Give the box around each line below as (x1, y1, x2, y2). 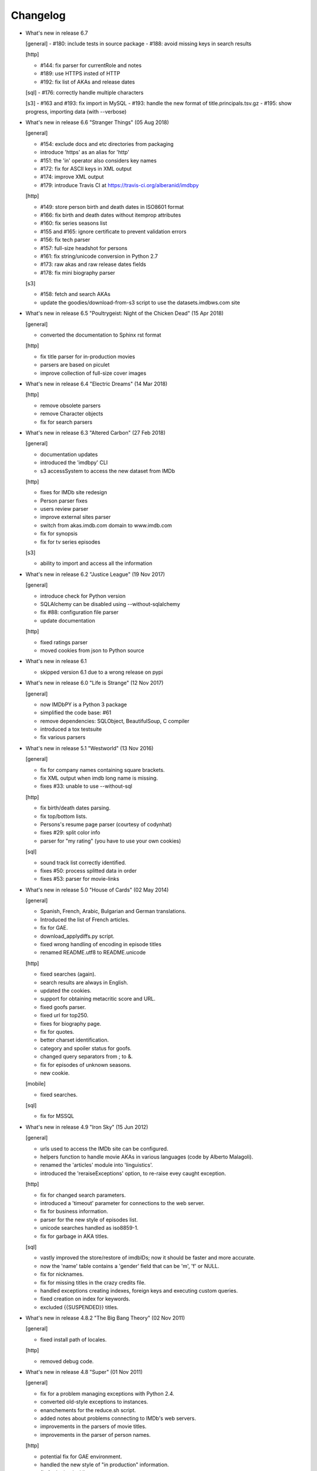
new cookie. (40, 1069, 70, 1076)
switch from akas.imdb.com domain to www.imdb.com (40, 521, 173, 529)
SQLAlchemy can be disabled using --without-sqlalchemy (40, 600, 180, 607)
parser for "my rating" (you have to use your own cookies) (40, 837, 181, 844)
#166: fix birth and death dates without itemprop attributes (40, 211, 181, 218)
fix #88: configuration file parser (40, 609, 119, 616)
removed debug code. (40, 1357, 94, 1364)
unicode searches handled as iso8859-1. (40, 1224, 139, 1232)
